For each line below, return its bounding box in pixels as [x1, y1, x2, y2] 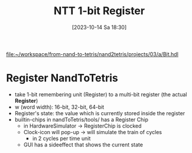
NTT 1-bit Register [53, 4, 145, 18]
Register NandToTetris [6, 71, 118, 85]
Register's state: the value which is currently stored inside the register [14, 109, 185, 116]
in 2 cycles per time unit [32, 135, 91, 142]
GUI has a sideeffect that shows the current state [23, 141, 144, 148]
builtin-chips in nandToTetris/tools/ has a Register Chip [14, 116, 149, 123]
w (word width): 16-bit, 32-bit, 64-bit [14, 103, 105, 110]
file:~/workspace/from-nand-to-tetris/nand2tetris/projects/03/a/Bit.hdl [6, 50, 179, 57]
